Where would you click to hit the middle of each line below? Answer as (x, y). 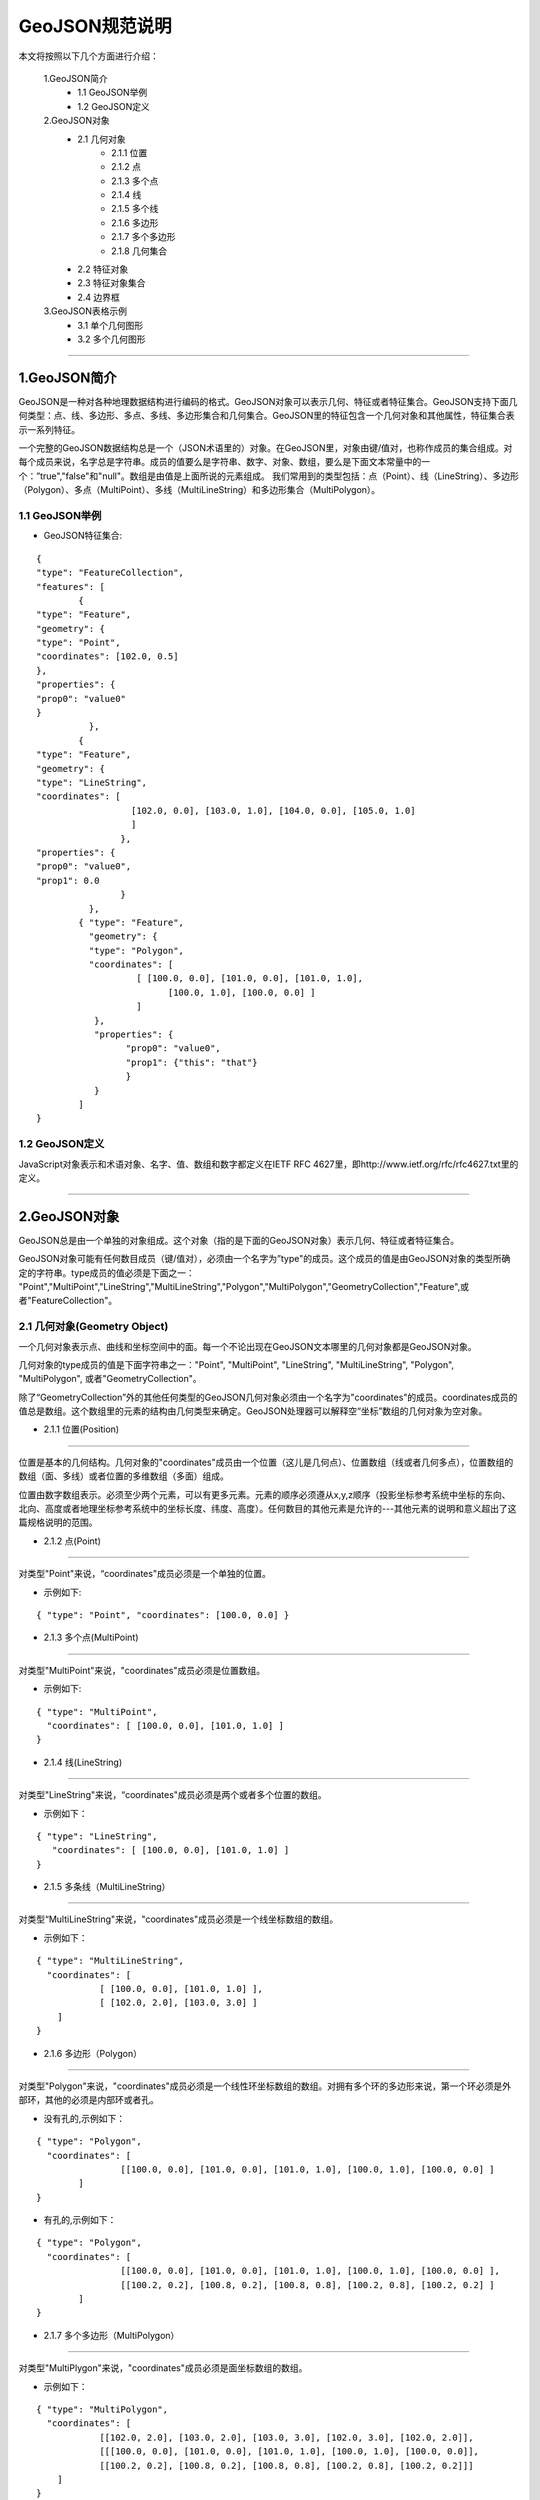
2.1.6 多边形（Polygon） (92, 2053)
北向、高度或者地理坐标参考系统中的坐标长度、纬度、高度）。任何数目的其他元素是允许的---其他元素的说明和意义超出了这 (267, 1509)
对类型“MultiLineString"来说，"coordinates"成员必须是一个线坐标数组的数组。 (178, 1919)
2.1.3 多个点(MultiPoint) (91, 1637)
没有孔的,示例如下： (84, 2118)
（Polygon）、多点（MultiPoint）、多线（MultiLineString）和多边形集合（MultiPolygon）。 (199, 490)
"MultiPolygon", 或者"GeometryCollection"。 (110, 1379)
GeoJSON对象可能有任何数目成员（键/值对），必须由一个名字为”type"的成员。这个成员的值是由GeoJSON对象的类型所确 (264, 1259)
